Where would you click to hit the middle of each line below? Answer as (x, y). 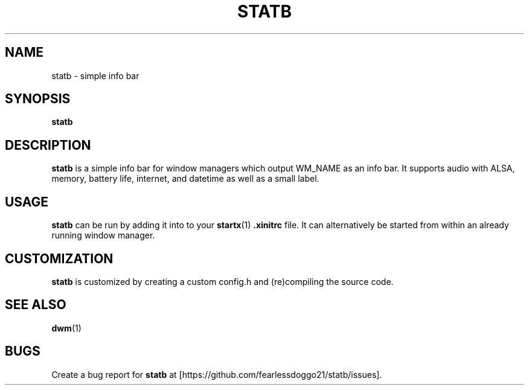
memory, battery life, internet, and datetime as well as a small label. (185, 179)
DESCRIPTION (48, 145)
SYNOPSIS (38, 99)
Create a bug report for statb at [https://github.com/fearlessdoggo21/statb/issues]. (217, 374)
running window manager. (103, 235)
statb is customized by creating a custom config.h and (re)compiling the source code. (223, 281)
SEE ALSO (36, 305)
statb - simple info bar (95, 75)
